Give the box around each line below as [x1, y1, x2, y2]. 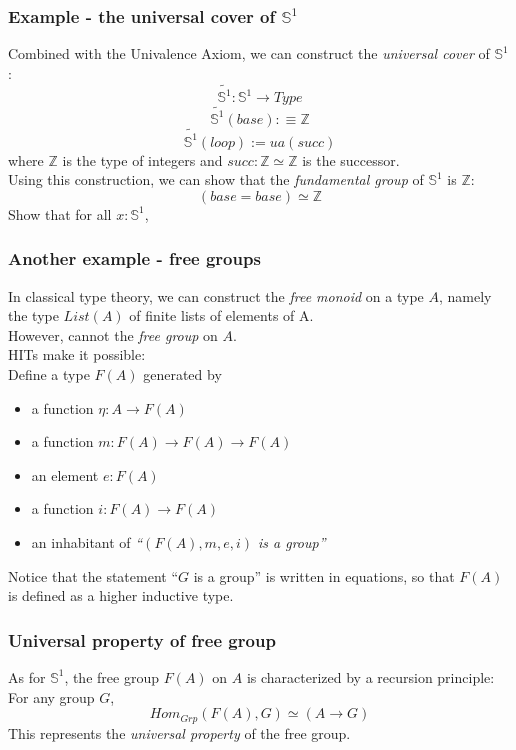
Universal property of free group [8, 627, 276, 652]
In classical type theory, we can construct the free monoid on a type [8, 285, 424, 306]
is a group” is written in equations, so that [193, 565, 455, 586]
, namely [438, 285, 492, 306]
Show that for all [8, 203, 112, 224]
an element [31, 464, 99, 485]
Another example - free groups [8, 246, 261, 271]
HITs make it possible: [8, 344, 146, 365]
